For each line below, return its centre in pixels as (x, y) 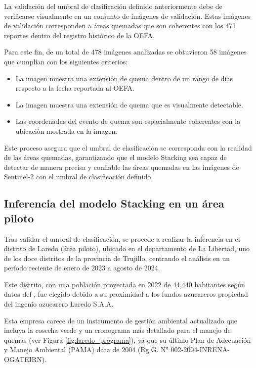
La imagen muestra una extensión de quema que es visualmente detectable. (129, 104)
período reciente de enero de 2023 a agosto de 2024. (82, 268)
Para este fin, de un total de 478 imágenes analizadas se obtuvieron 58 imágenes (125, 52)
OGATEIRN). (25, 359)
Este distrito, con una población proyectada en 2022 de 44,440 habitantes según (125, 284)
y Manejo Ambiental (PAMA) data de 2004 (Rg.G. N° (86, 349)
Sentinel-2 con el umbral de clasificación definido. (79, 177)
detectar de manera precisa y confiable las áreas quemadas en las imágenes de (122, 167)
